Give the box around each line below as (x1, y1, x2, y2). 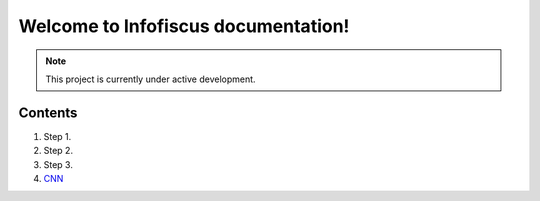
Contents (18, 104, 78, 121)
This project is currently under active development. (45, 73, 256, 85)
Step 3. (43, 158, 74, 170)
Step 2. (43, 145, 74, 157)
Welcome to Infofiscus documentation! (18, 15, 350, 37)
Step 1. (43, 130, 72, 142)
